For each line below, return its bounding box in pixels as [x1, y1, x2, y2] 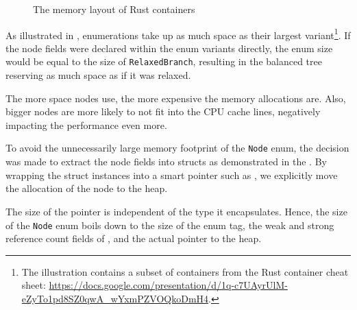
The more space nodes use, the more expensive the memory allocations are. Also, [5, 91, 346, 105]
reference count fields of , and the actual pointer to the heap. [5, 231, 262, 246]
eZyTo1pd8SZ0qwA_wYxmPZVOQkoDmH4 [21, 291, 209, 305]
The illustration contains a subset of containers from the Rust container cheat [21, 264, 349, 278]
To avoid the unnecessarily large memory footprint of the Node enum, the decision [5, 141, 349, 155]
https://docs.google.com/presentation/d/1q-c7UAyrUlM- [49, 278, 288, 292]
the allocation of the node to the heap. [5, 181, 168, 195]
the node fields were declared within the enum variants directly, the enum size [5, 40, 333, 55]
